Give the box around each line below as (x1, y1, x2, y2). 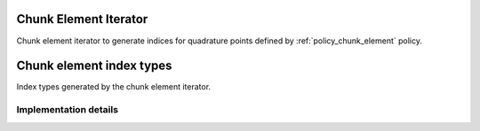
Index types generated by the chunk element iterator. (16, 81, 212, 92)
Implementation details (16, 104, 119, 116)
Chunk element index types (16, 58, 172, 73)
